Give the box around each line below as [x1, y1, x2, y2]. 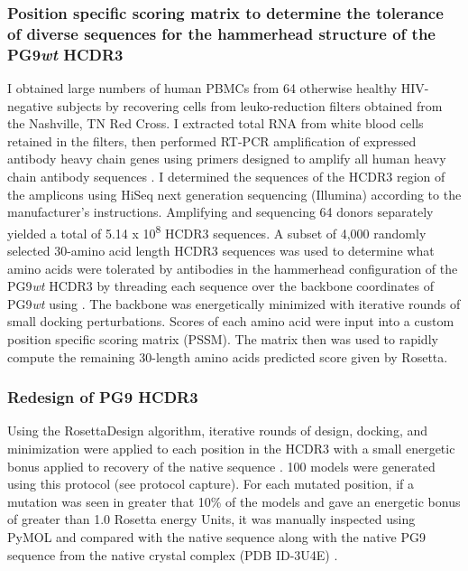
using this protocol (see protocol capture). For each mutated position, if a [7, 474, 415, 493]
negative [7, 96, 53, 115]
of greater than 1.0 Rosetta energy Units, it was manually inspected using [7, 510, 416, 529]
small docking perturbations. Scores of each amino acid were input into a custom [7, 312, 454, 331]
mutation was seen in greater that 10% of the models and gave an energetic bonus [7, 491, 461, 510]
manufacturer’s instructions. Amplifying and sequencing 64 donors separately [7, 202, 434, 221]
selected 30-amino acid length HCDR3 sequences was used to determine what [7, 241, 435, 260]
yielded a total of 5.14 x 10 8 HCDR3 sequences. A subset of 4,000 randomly [7, 220, 427, 242]
